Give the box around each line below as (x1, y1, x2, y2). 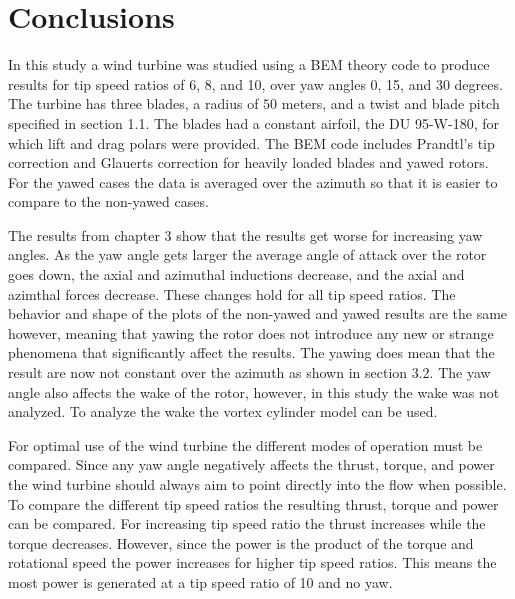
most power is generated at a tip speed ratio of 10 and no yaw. (8, 571, 393, 592)
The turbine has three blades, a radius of (8, 93, 259, 114)
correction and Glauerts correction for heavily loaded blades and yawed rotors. (8, 152, 489, 173)
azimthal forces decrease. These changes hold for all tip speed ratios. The (8, 283, 456, 304)
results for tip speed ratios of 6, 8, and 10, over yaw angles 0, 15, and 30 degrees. (8, 73, 503, 94)
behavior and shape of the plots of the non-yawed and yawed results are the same (8, 303, 508, 324)
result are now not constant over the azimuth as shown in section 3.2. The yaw (8, 362, 491, 383)
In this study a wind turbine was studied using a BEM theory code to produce (8, 54, 490, 75)
